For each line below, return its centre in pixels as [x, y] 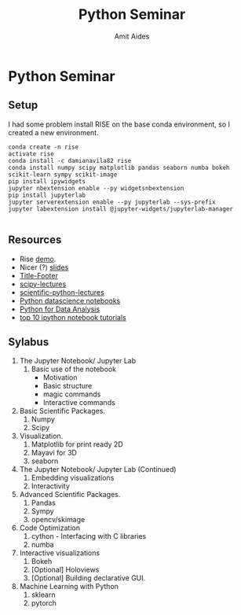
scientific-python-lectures [62, 292]
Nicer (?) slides [44, 267]
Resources [35, 240]
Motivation [60, 377]
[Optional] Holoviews [65, 570]
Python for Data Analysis [60, 309]
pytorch [44, 603]
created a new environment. [54, 132]
